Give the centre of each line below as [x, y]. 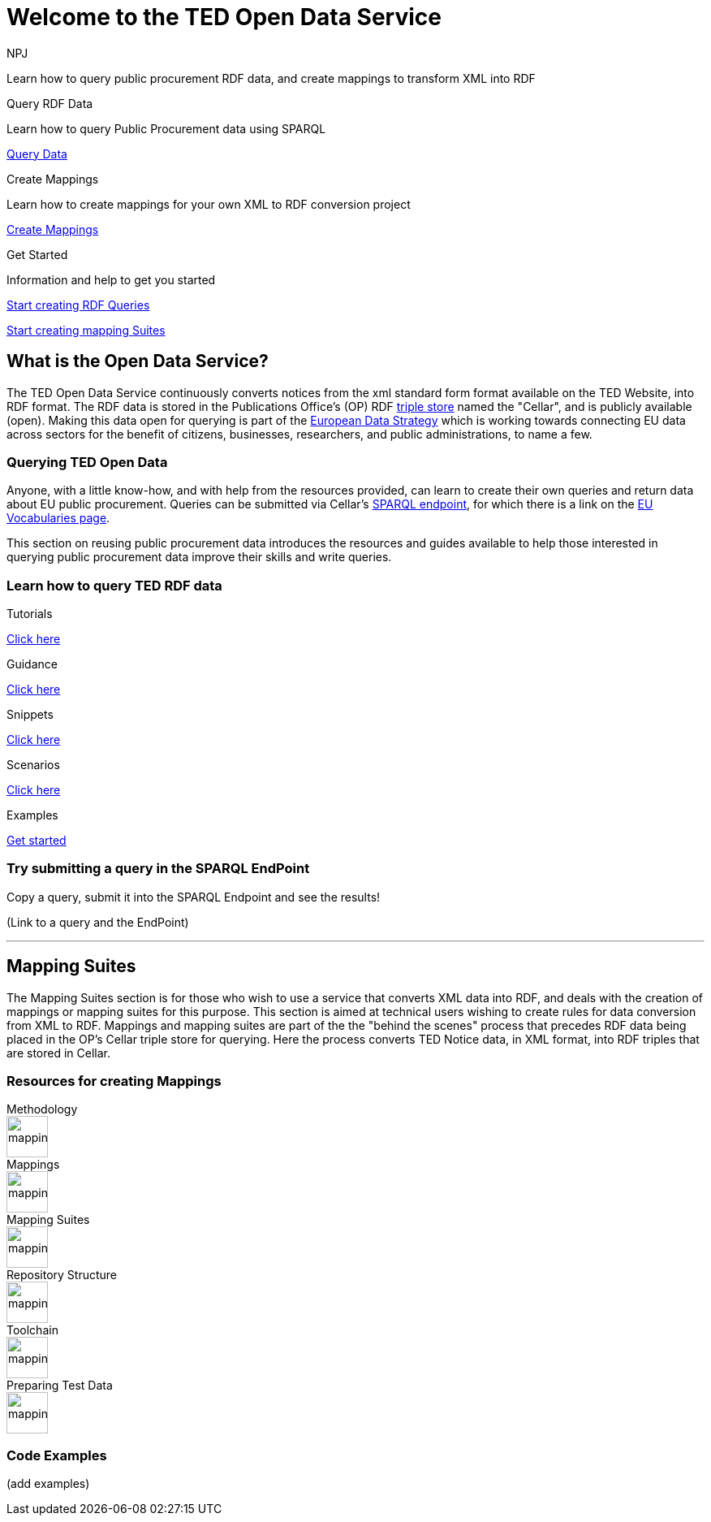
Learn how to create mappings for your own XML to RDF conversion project [209, 204]
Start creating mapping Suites [86, 330]
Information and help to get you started [111, 279]
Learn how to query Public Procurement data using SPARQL [166, 128]
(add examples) [48, 1484]
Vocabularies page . [58, 518]
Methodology [42, 1109]
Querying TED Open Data [87, 462]
